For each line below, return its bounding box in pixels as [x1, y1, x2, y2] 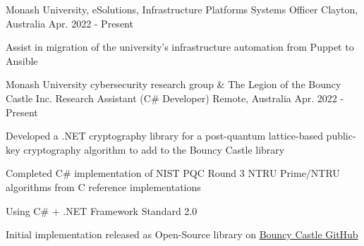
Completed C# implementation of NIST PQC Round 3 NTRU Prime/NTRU [6, 166, 340, 180]
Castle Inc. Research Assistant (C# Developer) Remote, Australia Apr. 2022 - [6, 90, 344, 105]
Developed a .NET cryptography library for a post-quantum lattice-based [6, 128, 323, 143]
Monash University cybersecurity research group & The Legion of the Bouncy [6, 77, 341, 92]
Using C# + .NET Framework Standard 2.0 [6, 203, 198, 218]
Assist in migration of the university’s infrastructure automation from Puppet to [6, 39, 354, 54]
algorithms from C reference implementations [6, 179, 201, 194]
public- [326, 128, 356, 143]
